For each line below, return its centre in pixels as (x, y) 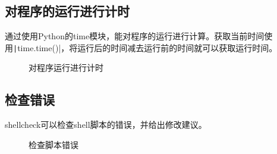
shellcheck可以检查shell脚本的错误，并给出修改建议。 (106, 125)
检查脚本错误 (53, 144)
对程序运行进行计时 (66, 67)
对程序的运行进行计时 (67, 11)
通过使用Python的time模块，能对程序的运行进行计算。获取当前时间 (135, 36)
